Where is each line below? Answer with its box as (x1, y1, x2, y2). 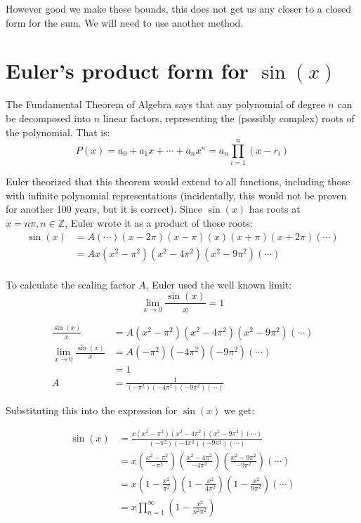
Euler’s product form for (6, 56, 249, 85)
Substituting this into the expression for (6, 403, 178, 418)
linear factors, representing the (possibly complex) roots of (103, 110, 355, 125)
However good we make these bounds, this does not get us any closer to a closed (6, 1, 352, 15)
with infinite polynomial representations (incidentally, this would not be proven (6, 187, 347, 202)
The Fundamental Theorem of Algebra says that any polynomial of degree (6, 97, 325, 112)
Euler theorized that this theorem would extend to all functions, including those (6, 174, 350, 189)
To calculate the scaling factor (6, 277, 136, 291)
